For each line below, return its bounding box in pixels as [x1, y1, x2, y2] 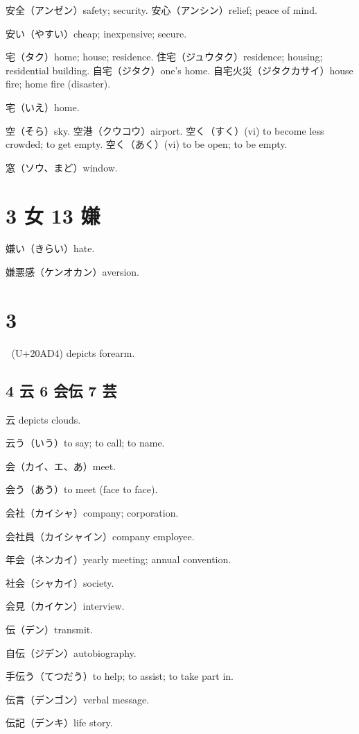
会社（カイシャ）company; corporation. [6, 505, 179, 519]
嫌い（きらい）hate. [6, 241, 95, 256]
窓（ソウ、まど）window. [6, 160, 118, 174]
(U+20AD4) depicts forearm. [11, 345, 135, 360]
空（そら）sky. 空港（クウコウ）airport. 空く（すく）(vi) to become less [6, 123, 324, 137]
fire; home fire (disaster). [6, 76, 111, 91]
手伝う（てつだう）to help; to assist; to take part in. [6, 669, 234, 683]
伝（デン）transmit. [6, 622, 94, 636]
